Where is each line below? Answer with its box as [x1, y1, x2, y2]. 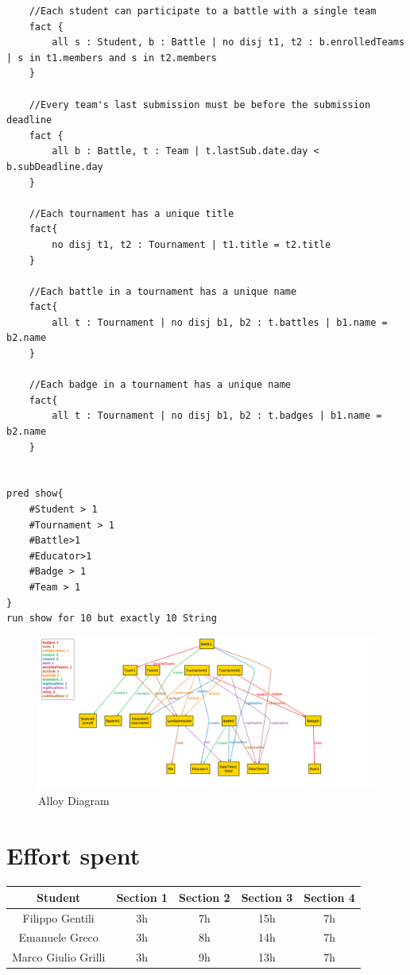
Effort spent [6, 839, 141, 872]
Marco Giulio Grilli [12, 949, 106, 965]
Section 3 [241, 888, 293, 905]
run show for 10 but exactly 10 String [6, 613, 217, 625]
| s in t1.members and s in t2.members [6, 52, 217, 64]
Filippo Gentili [22, 909, 95, 926]
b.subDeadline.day [6, 161, 103, 172]
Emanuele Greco [18, 929, 99, 946]
